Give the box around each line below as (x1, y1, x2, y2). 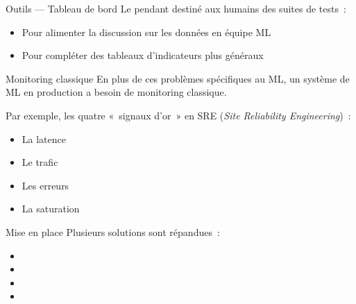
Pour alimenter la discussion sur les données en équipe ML (22, 24, 271, 39)
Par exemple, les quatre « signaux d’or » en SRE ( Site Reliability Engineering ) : (6, 108, 351, 122)
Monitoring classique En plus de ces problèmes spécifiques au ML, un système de (6, 71, 350, 85)
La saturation (22, 201, 80, 216)
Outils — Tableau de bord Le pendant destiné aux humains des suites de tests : (6, 1, 346, 15)
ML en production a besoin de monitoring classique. (6, 85, 227, 99)
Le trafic (22, 155, 58, 169)
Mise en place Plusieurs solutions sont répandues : (6, 224, 220, 239)
